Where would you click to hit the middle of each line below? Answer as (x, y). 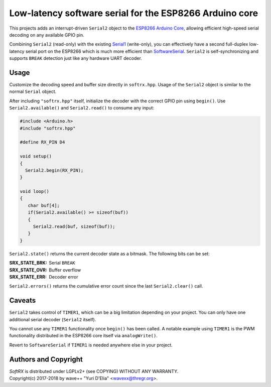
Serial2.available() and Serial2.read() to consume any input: (82, 108)
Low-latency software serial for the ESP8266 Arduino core (134, 13)
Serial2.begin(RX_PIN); (54, 170)
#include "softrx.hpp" (48, 128)
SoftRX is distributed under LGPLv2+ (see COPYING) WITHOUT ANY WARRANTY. (94, 371)
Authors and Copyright (46, 359)
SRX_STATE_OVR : (28, 270)
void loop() (35, 191)
